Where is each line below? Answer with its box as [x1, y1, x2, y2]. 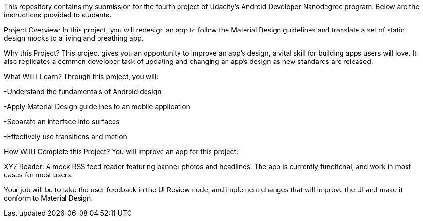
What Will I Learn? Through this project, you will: [4, 72, 159, 80]
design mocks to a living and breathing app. [4, 34, 144, 42]
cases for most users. [4, 171, 73, 179]
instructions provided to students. [4, 11, 112, 19]
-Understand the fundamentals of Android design [4, 87, 162, 95]
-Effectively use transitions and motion [4, 132, 127, 141]
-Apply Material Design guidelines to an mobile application [4, 102, 190, 110]
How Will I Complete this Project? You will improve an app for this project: [4, 147, 239, 156]
